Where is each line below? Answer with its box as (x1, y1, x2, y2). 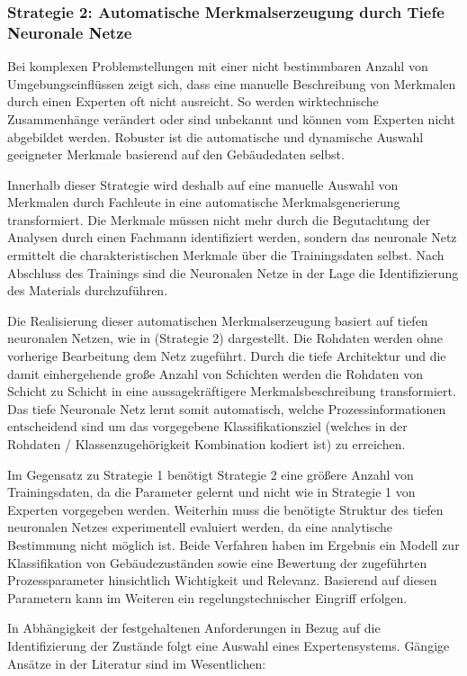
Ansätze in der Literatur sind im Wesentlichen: (7, 653, 266, 672)
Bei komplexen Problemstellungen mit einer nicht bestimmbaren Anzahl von (7, 57, 428, 76)
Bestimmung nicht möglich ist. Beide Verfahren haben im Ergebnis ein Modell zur (7, 535, 460, 554)
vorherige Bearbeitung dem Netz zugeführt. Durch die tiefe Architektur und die (7, 347, 446, 365)
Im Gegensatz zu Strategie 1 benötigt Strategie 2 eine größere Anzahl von (7, 464, 414, 483)
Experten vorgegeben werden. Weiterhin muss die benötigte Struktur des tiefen (7, 500, 444, 518)
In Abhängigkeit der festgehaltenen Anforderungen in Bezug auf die (7, 618, 381, 637)
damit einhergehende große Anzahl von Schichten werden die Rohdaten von (7, 364, 423, 383)
